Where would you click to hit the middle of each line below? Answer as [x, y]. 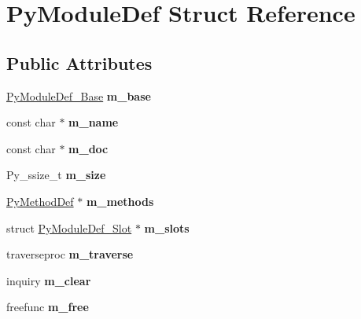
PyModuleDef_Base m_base [79, 95]
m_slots [167, 227]
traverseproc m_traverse [70, 254]
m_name [94, 122]
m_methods [120, 201]
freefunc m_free [48, 307]
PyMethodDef [40, 201]
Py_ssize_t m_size [56, 175]
